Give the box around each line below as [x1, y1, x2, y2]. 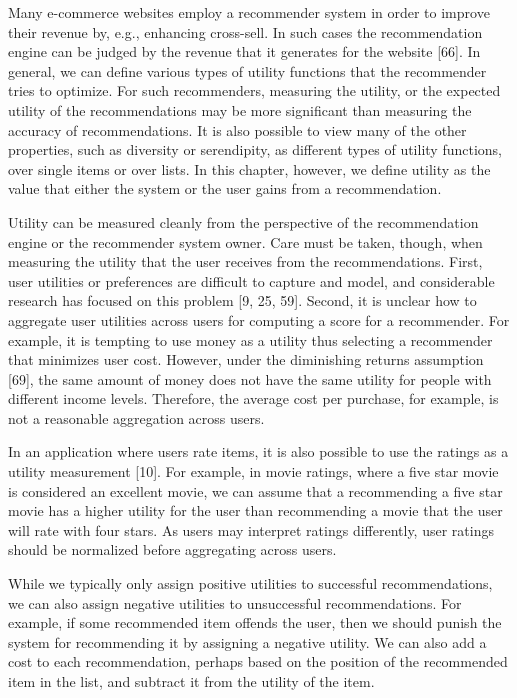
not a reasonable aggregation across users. [8, 407, 265, 428]
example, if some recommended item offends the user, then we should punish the [8, 612, 502, 633]
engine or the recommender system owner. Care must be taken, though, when [8, 231, 483, 252]
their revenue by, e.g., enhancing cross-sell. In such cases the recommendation [8, 21, 483, 42]
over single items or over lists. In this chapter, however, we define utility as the [8, 158, 491, 179]
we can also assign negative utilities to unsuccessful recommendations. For [8, 592, 462, 613]
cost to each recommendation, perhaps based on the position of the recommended [8, 651, 508, 672]
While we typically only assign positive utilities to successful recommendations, [8, 573, 493, 594]
